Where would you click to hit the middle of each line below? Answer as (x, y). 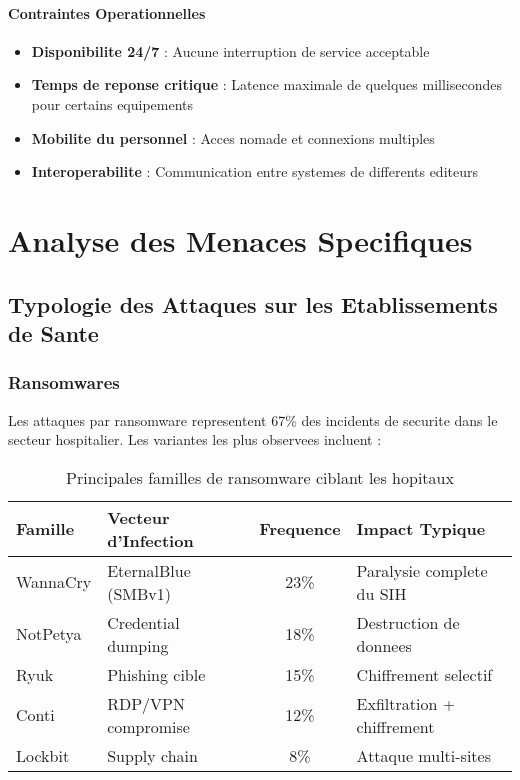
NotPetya (49, 634)
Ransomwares (64, 382)
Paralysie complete (422, 570)
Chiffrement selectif (424, 674)
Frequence (300, 529)
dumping (138, 645)
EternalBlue (149, 570)
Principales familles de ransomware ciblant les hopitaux (260, 477)
